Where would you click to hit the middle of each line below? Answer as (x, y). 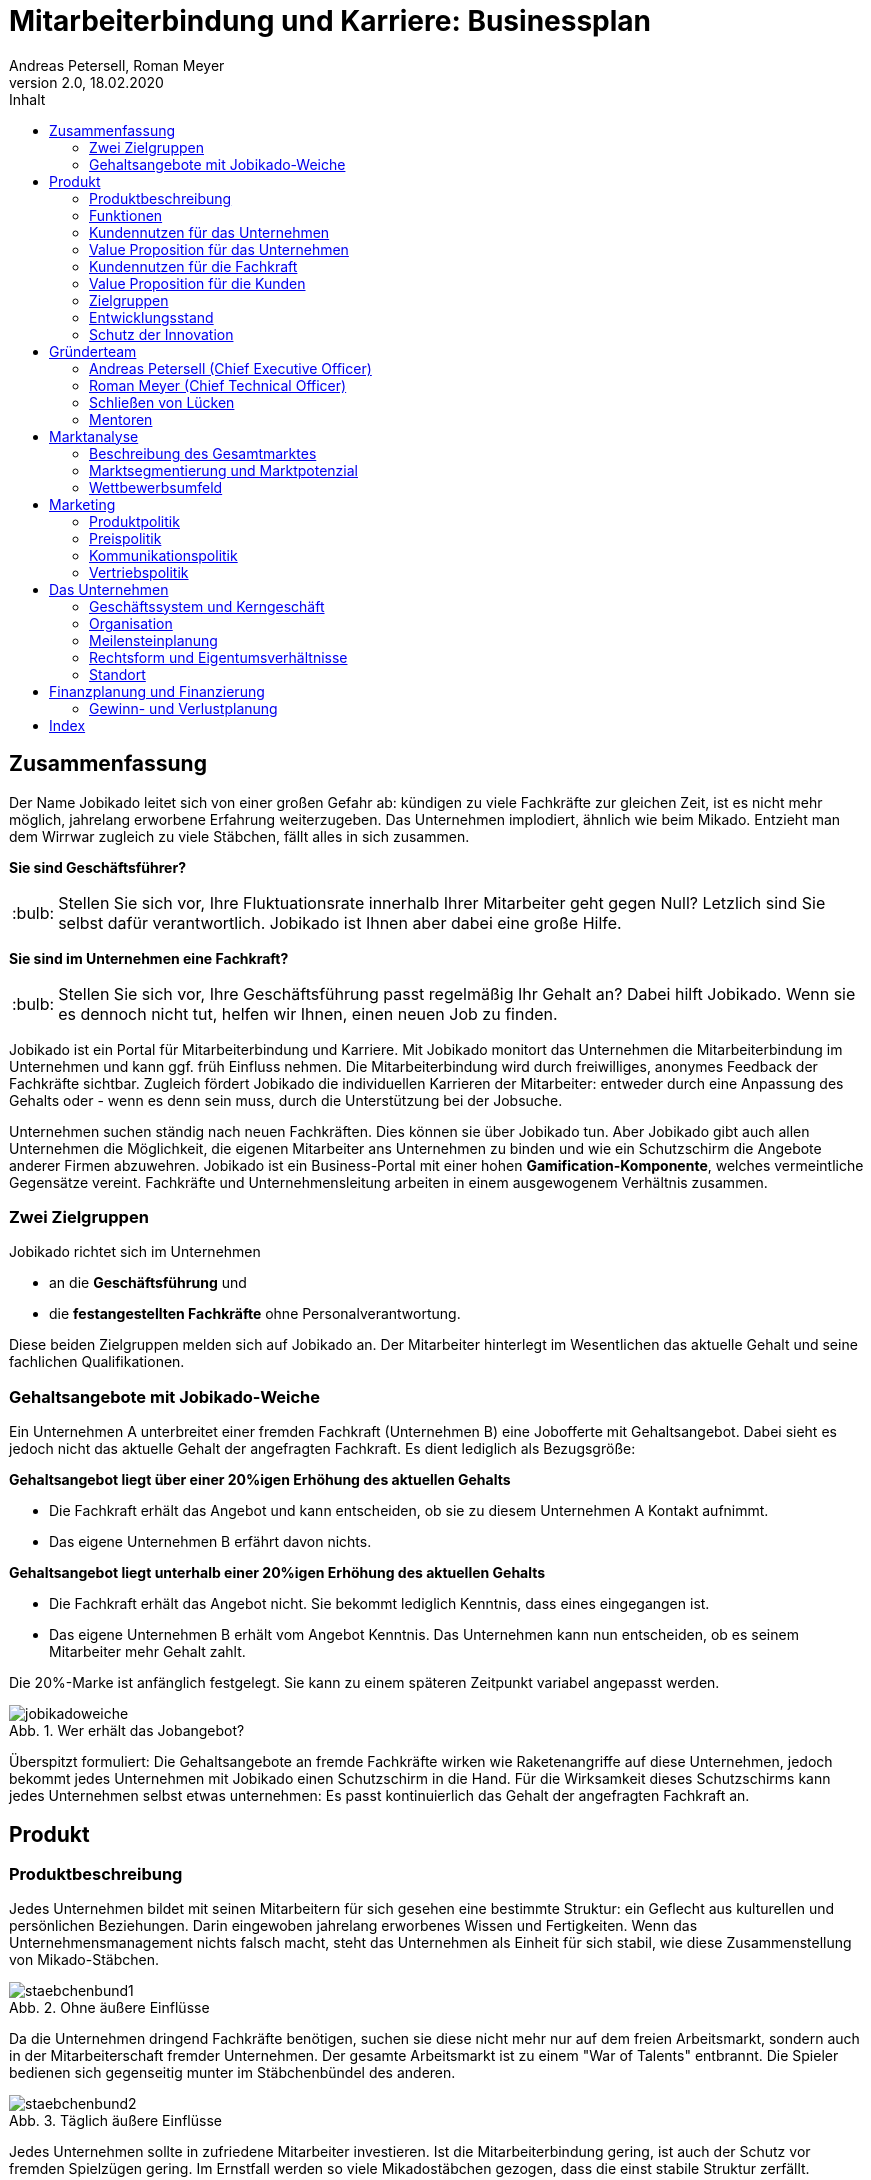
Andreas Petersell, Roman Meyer (117, 65)
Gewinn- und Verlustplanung (183, 708)
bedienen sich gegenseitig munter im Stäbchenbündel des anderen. (232, 2073)
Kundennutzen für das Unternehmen (209, 232)
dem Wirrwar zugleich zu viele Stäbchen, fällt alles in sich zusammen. (239, 836)
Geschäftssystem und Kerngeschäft (207, 606)
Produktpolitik (134, 521)
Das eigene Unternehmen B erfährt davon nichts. (210, 1542)
